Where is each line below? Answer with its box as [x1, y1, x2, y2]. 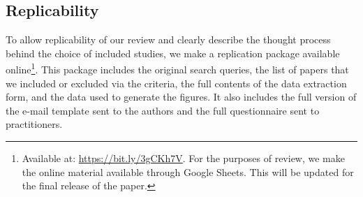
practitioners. [6, 117, 63, 131]
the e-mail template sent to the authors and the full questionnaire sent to [6, 103, 320, 117]
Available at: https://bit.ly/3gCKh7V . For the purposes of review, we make [22, 151, 345, 166]
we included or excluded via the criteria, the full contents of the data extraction [6, 75, 347, 90]
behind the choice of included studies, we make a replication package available [6, 45, 340, 60]
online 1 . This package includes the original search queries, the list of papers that [6, 60, 349, 77]
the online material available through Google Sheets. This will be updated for [22, 164, 354, 179]
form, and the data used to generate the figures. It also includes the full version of [6, 89, 357, 104]
